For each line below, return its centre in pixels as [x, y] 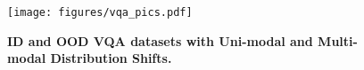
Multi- [338, 40]
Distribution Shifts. [111, 58]
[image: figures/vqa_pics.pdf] [100, 12]
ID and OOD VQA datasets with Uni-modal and [160, 40]
